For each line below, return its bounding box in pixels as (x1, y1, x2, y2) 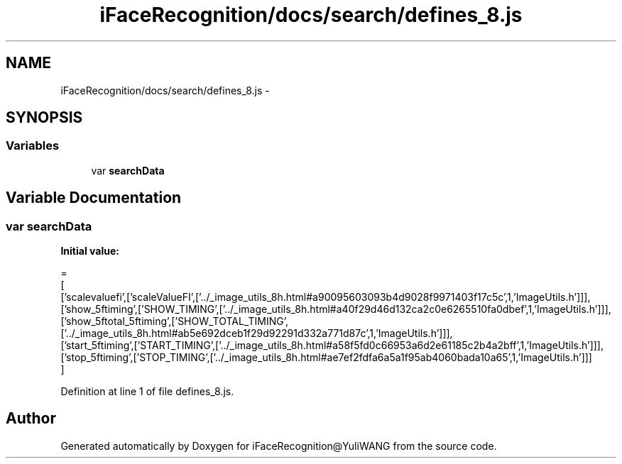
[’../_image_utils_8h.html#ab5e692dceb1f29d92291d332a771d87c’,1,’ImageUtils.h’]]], (60, 327, 453, 340)
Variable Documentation (6, 189, 182, 207)
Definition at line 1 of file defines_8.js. (60, 385, 234, 398)
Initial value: (60, 245, 119, 258)
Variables (6, 138, 60, 153)
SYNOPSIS (6, 109, 83, 127)
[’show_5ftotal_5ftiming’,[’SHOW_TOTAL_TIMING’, (60, 315, 289, 328)
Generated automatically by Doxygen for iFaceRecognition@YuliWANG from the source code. (60, 439, 497, 452)
